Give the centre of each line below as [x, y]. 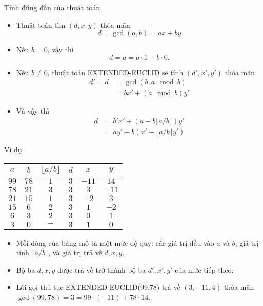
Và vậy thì [33, 111]
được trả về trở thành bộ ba [102, 269]
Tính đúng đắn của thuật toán [52, 7]
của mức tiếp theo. [204, 269]
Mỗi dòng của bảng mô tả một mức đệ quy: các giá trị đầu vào [115, 242]
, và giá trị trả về [75, 253]
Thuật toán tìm [41, 24]
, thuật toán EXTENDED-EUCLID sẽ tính [115, 72]
